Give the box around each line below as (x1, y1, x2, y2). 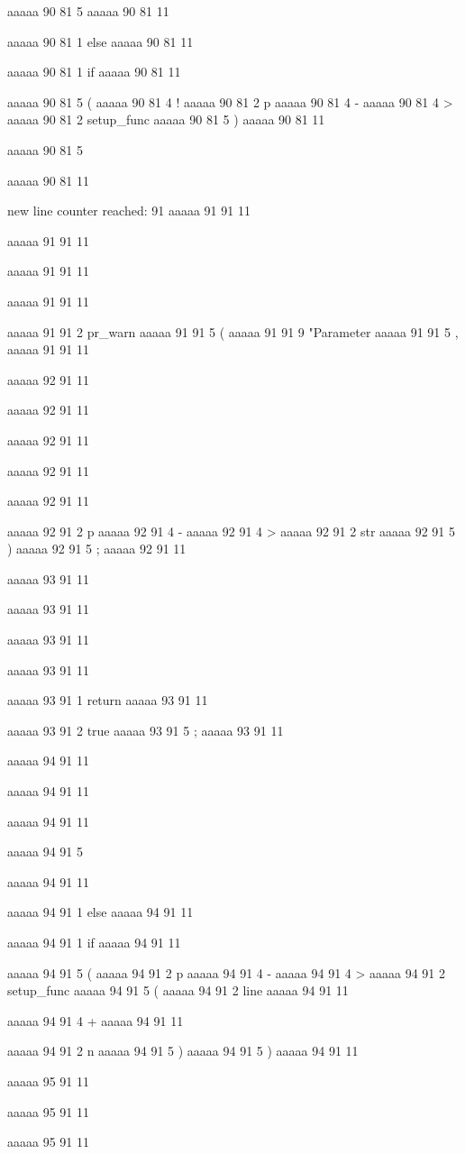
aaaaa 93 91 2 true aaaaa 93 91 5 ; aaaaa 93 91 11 (7, 720, 284, 739)
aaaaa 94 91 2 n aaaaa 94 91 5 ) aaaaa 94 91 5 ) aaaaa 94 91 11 (7, 1041, 359, 1060)
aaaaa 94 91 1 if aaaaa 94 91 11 (7, 933, 181, 951)
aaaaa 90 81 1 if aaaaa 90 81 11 (7, 62, 181, 81)
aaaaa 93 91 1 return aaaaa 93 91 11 (7, 691, 208, 710)
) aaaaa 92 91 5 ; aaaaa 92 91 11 (7, 539, 187, 558)
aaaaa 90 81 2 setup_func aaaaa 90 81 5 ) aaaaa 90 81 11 (7, 110, 325, 129)
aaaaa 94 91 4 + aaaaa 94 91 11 (7, 1011, 184, 1030)
